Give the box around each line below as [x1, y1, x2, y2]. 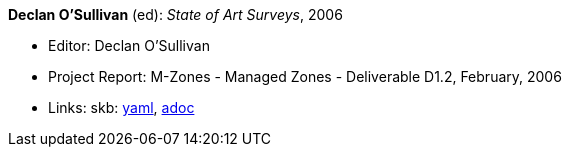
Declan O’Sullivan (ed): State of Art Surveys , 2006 [8, 6, 343, 23]
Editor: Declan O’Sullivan [48, 37, 210, 54]
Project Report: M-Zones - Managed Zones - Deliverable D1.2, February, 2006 [48, 68, 562, 85]
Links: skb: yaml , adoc [48, 99, 195, 116]
